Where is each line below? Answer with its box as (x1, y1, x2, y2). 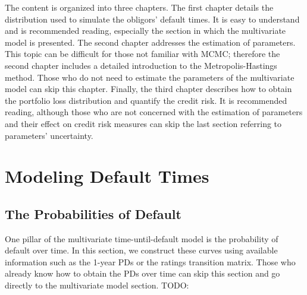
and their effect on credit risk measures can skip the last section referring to (5, 117, 282, 129)
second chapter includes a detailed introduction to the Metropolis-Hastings (5, 59, 277, 71)
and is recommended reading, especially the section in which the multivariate (5, 24, 286, 37)
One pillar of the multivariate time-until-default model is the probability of (5, 232, 278, 245)
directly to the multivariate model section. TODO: (5, 279, 189, 291)
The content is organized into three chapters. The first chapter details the (5, 1, 274, 13)
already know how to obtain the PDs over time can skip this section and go (5, 267, 280, 280)
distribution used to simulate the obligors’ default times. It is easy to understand (5, 12, 300, 25)
